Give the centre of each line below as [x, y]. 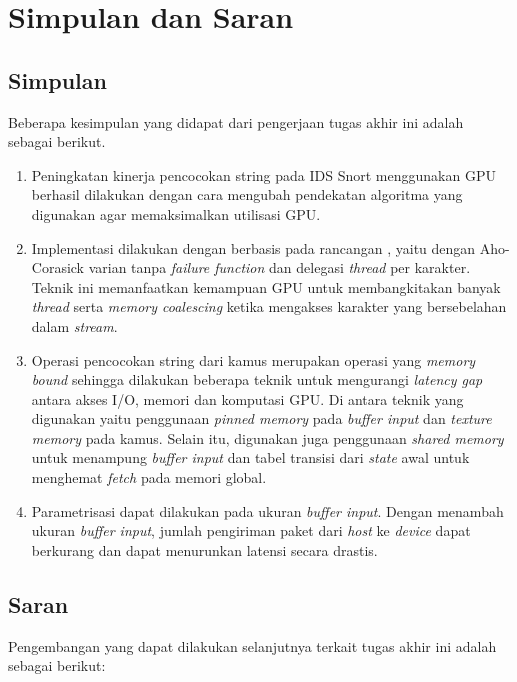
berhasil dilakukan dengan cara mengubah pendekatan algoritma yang [247, 194]
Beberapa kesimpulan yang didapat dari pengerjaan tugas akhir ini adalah [236, 121]
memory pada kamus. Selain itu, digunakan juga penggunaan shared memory [267, 437]
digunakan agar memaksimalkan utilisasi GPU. [176, 213]
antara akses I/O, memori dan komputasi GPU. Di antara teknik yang [247, 398]
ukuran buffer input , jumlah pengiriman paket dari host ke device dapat [251, 530]
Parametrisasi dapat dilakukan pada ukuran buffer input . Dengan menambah [267, 510]
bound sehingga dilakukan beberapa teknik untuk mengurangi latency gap [257, 379]
